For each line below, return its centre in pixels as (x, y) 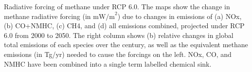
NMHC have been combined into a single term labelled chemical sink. (108, 63)
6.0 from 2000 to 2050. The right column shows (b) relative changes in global (119, 35)
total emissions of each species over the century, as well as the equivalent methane (126, 45)
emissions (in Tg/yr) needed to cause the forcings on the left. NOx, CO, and (118, 54)
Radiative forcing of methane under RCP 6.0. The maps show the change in (117, 6)
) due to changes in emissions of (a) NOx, (180, 16)
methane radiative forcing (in (47, 16)
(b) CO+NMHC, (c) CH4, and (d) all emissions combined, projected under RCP (124, 26)
